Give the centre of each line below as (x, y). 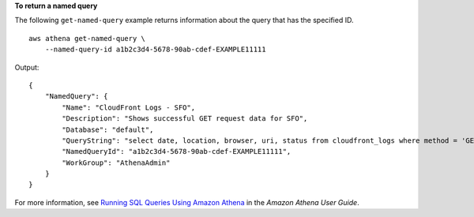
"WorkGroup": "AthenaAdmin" (116, 163)
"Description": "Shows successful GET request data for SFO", (185, 119)
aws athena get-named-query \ (87, 38)
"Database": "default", (108, 129)
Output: (27, 67)
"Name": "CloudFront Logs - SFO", (129, 107)
